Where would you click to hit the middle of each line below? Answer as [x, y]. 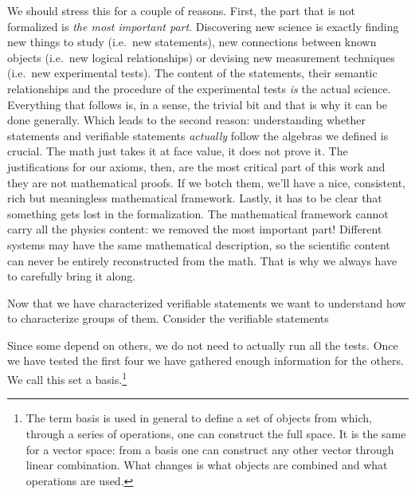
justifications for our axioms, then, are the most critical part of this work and [196, 166]
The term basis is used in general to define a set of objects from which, [199, 418]
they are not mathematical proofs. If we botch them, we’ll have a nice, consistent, [206, 182]
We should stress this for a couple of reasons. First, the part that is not [182, 10]
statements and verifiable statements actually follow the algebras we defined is [198, 135]
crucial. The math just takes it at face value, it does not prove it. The [178, 151]
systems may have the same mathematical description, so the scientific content [199, 244]
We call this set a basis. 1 [67, 378]
